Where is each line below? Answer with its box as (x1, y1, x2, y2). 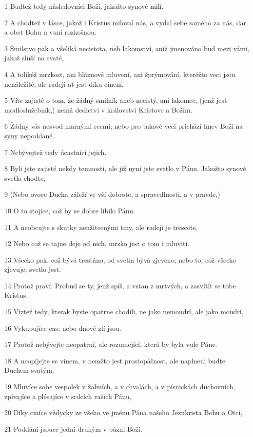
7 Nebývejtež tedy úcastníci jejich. (4, 147, 107, 157)
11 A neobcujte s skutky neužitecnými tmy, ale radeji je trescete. (4, 222, 198, 232)
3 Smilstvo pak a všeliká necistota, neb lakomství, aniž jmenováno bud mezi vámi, (4, 43, 250, 53)
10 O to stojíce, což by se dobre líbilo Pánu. (4, 205, 135, 215)
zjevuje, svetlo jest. (4, 264, 61, 274)
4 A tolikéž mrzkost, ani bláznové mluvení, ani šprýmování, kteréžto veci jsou (4, 69, 235, 79)
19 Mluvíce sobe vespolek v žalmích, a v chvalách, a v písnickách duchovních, (4, 381, 235, 392)
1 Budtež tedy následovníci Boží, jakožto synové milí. (4, 1, 164, 11)
